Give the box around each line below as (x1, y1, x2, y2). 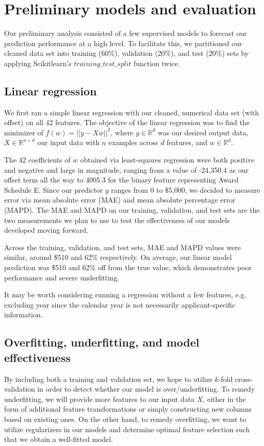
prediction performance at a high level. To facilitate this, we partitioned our (4, 37, 243, 48)
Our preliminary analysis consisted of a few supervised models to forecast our (4, 28, 247, 38)
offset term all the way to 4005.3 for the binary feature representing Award (4, 174, 239, 185)
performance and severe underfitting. (4, 272, 120, 282)
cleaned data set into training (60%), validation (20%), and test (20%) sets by (4, 48, 249, 58)
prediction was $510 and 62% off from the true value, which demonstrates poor (4, 262, 252, 273)
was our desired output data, (158, 127, 249, 137)
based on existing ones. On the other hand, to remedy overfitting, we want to (4, 413, 247, 424)
